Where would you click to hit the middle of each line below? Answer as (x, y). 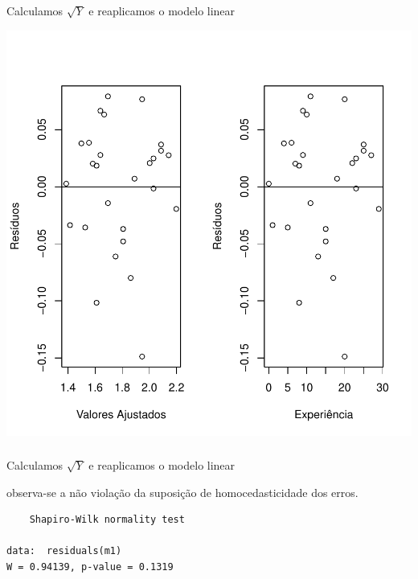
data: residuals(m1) (64, 551)
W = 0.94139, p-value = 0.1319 (90, 567)
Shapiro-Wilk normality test (107, 520)
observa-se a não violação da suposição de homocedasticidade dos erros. (182, 492)
